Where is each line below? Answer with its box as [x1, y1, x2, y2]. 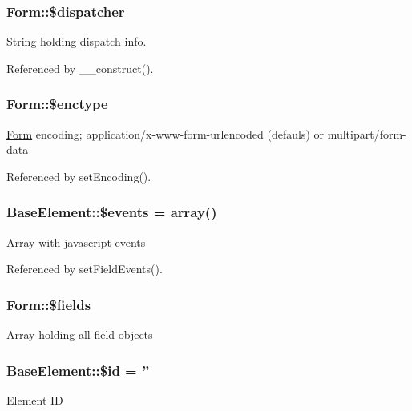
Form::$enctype [6, 94, 108, 114]
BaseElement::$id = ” [6, 360, 150, 380]
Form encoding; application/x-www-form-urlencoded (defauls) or [6, 125, 324, 142]
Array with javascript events [6, 233, 146, 250]
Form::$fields [6, 294, 91, 314]
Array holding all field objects [6, 326, 153, 343]
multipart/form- [327, 125, 406, 142]
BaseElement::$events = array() [6, 202, 217, 222]
